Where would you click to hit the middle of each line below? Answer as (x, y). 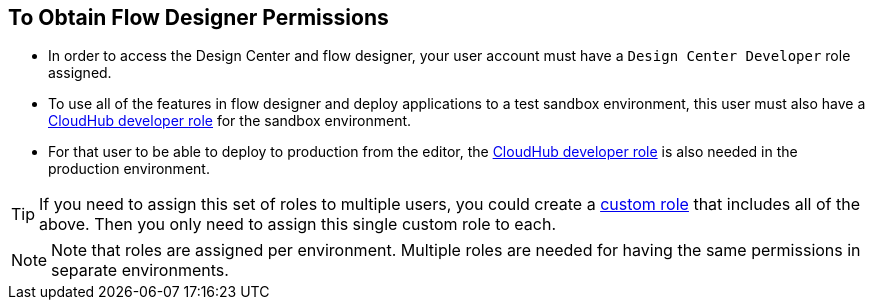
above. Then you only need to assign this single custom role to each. (298, 224)
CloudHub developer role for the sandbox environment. (230, 121)
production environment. (129, 169)
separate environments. (140, 270)
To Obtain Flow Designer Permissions (198, 17)
